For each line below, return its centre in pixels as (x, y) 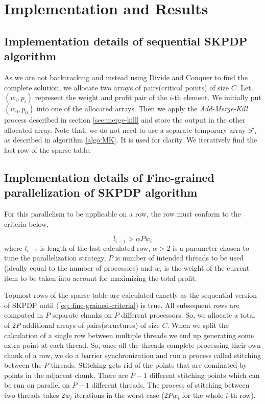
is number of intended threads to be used (179, 258)
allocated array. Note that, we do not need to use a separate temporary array (125, 129)
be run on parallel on (37, 385)
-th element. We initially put (216, 97)
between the (23, 365)
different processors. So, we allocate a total (188, 315)
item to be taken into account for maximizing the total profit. (101, 278)
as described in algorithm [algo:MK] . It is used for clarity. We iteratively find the (131, 140)
